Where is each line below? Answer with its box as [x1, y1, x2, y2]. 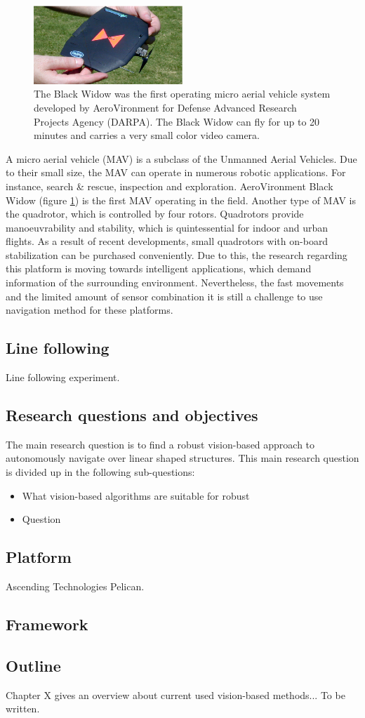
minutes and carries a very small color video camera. [34, 128, 260, 142]
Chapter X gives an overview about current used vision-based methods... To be [6, 687, 345, 702]
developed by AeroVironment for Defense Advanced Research [34, 100, 297, 114]
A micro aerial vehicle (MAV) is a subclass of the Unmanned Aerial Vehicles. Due [6, 151, 357, 166]
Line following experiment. [6, 370, 120, 385]
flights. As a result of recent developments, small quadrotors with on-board [6, 234, 328, 248]
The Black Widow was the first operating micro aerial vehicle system [34, 86, 331, 101]
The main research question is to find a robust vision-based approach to [6, 437, 315, 451]
